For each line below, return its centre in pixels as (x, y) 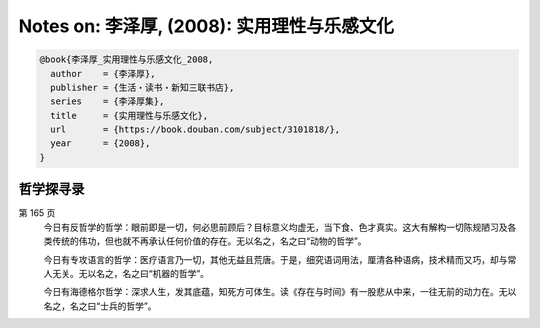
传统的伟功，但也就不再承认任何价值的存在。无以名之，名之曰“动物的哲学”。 (209, 241)
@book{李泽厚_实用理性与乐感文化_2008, (126, 59)
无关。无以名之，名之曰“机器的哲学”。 (130, 273)
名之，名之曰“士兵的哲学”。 (100, 306)
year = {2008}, (100, 143)
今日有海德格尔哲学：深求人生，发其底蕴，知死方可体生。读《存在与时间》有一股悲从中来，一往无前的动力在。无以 (280, 292)
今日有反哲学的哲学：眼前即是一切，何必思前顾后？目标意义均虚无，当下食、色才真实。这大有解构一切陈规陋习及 (275, 227)
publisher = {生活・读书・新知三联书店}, (142, 87)
